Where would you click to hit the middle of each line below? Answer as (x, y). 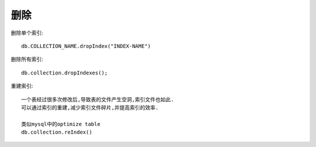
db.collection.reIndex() (57, 132)
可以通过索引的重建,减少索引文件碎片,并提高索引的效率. (90, 107)
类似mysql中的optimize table (61, 124)
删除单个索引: (27, 33)
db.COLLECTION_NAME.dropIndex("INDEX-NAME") (86, 46)
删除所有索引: (27, 59)
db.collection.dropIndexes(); (65, 73)
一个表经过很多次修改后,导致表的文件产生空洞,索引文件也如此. (98, 99)
